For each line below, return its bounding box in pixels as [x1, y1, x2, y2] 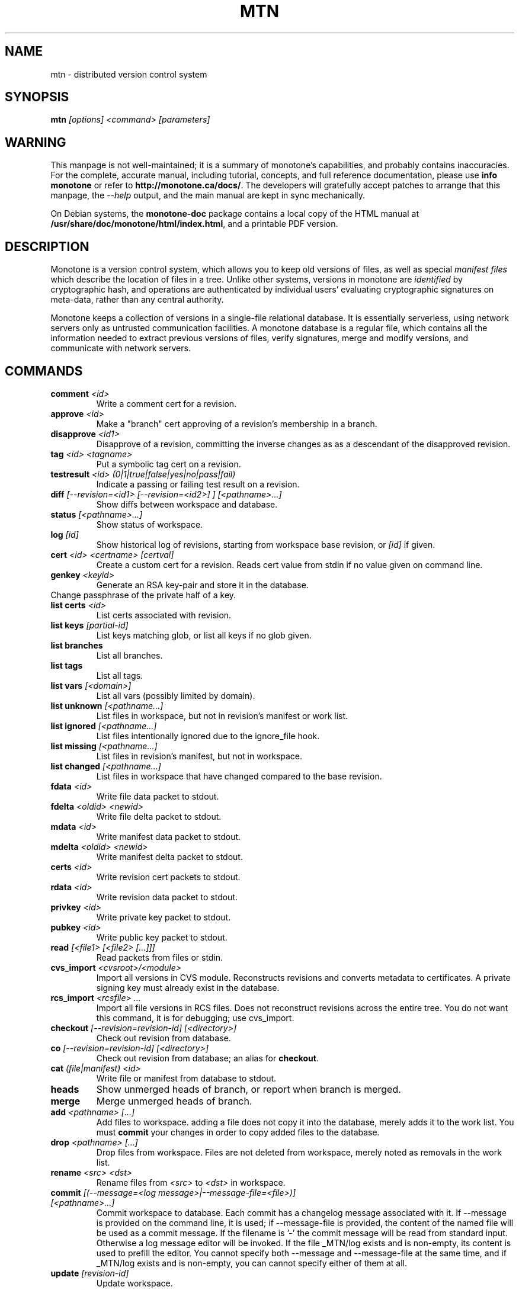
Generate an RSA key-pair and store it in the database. [96, 579, 309, 590]
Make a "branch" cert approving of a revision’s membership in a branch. [96, 418, 377, 429]
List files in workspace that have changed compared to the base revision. [96, 771, 382, 781]
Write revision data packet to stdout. [96, 891, 238, 902]
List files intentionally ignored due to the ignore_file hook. [96, 730, 320, 741]
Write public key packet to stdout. [96, 932, 228, 942]
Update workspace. [96, 1278, 173, 1288]
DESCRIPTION [5, 239, 89, 254]
